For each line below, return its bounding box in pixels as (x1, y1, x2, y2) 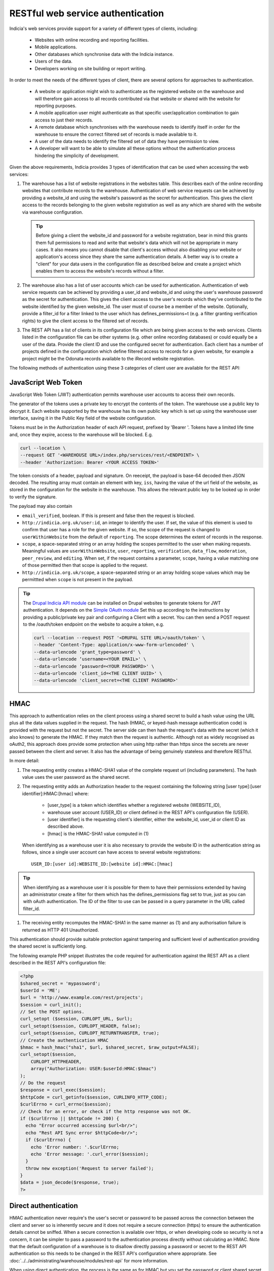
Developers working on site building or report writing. (35, 65, 147, 71)
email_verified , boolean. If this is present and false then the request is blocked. (22, 512, 195, 519)
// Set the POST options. (20, 1009, 85, 1015)
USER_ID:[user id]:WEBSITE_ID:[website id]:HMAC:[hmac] (31, 861, 173, 867)
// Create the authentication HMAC (20, 1037, 109, 1043)
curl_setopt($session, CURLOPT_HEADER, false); (20, 1023, 141, 1029)
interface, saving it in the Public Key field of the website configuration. (9, 415, 156, 421)
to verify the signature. (9, 494, 57, 500)
